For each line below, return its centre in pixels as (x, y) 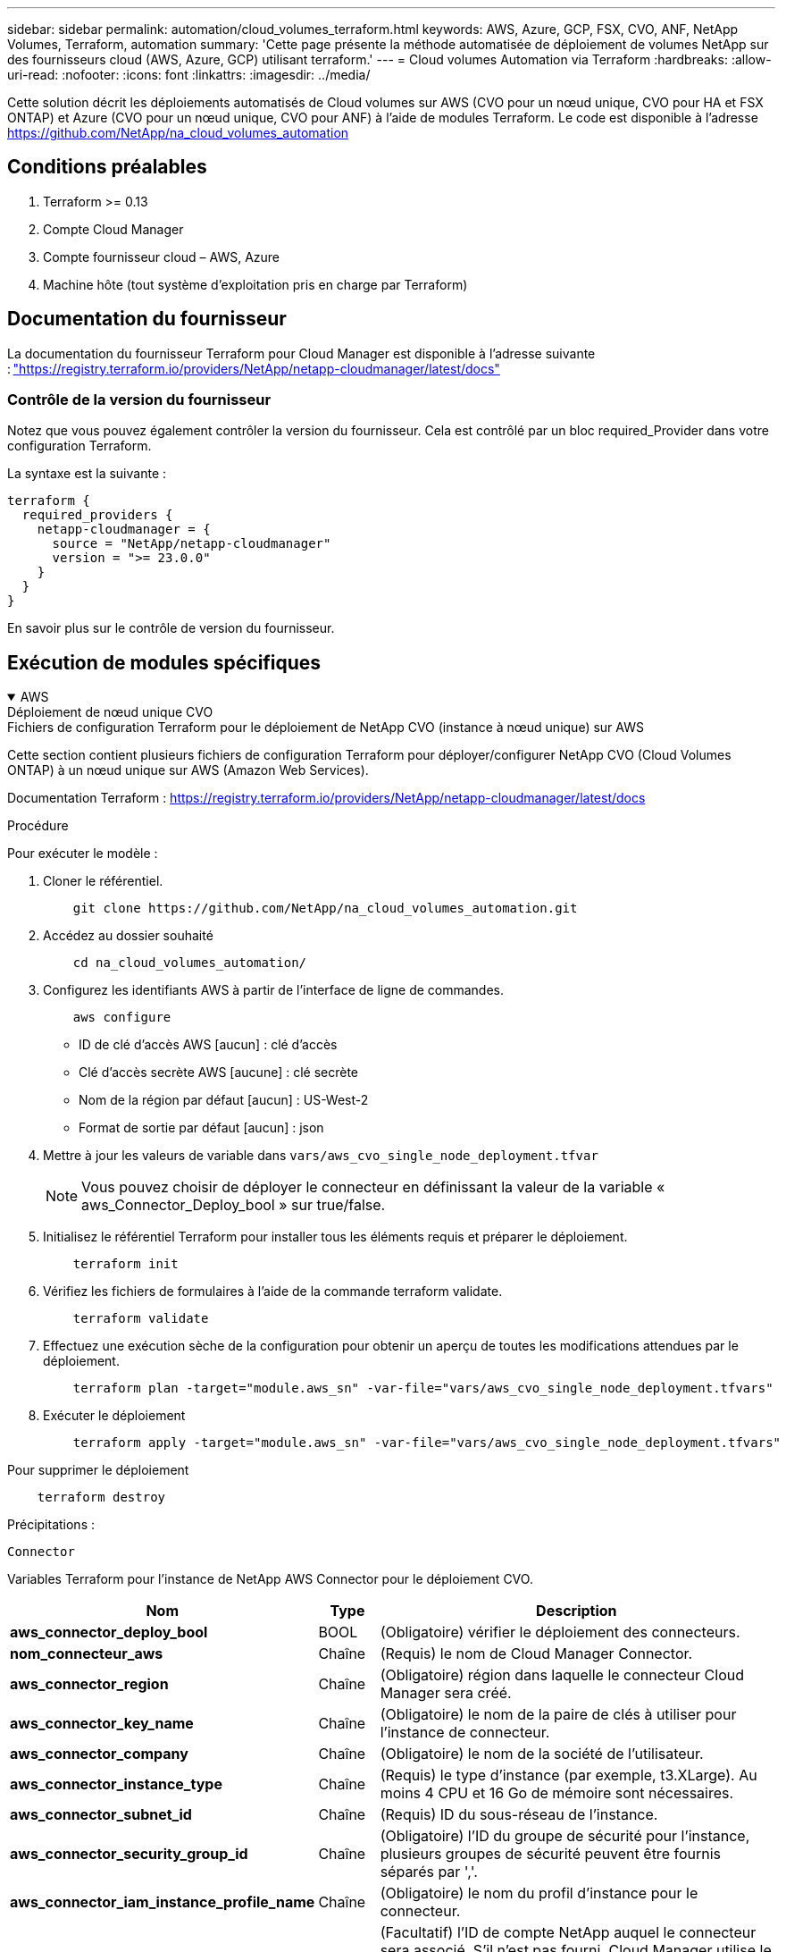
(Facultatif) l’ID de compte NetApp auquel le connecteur (568, 1933)
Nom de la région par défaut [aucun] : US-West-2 (224, 1100)
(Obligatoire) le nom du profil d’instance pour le (539, 1893)
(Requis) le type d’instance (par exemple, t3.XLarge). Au (569, 1775)
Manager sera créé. (446, 1693)
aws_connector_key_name (102, 1724)
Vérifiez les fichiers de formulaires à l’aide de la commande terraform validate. (273, 1292)
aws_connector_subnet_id (101, 1815)
